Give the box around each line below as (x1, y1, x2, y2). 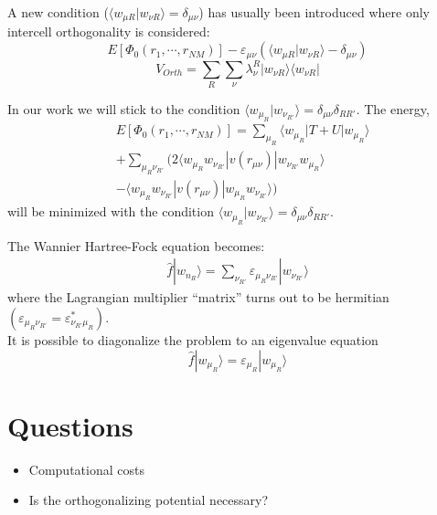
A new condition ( (7, 3, 109, 21)
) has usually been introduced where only (198, 3, 430, 21)
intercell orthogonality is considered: (7, 22, 210, 41)
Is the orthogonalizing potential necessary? (28, 490, 269, 510)
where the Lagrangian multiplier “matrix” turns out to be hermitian (7, 288, 389, 307)
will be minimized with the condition (7, 202, 214, 221)
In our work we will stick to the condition (7, 99, 240, 118)
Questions (7, 406, 133, 444)
